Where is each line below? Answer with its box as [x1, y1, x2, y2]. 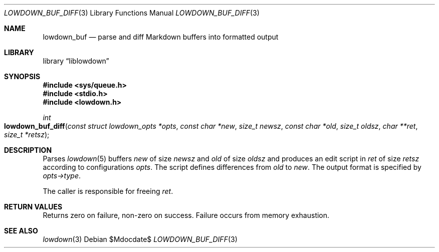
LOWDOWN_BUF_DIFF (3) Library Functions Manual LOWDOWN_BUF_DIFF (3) [4, 9, 260, 17]
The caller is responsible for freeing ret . [43, 187, 173, 195]
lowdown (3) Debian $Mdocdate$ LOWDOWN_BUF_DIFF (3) [43, 235, 238, 243]
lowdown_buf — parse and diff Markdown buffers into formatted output [43, 33, 279, 41]
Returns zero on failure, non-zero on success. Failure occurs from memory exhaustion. [43, 211, 330, 219]
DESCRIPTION [4, 146, 52, 154]
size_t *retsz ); [4, 130, 50, 139]
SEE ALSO [4, 226, 38, 235]
